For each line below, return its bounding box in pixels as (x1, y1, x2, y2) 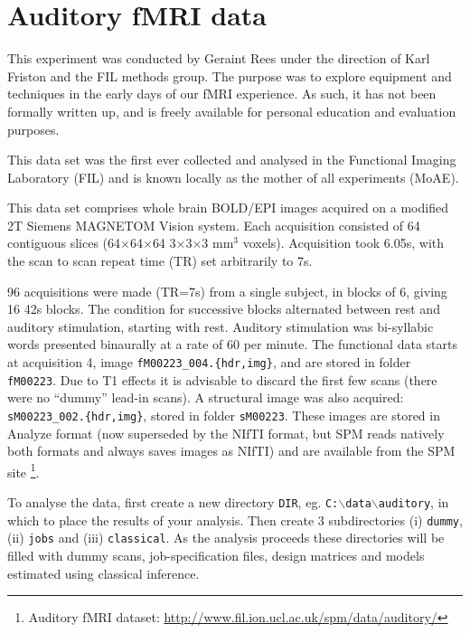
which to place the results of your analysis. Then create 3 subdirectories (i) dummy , (7, 510, 463, 529)
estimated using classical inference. (7, 563, 200, 582)
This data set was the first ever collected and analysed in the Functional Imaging (7, 150, 456, 169)
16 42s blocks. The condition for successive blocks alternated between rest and (7, 299, 440, 318)
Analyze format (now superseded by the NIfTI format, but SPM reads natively (7, 423, 445, 442)
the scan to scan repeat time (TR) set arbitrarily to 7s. (7, 251, 313, 270)
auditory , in (378, 493, 449, 512)
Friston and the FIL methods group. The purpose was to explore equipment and (7, 66, 452, 85)
